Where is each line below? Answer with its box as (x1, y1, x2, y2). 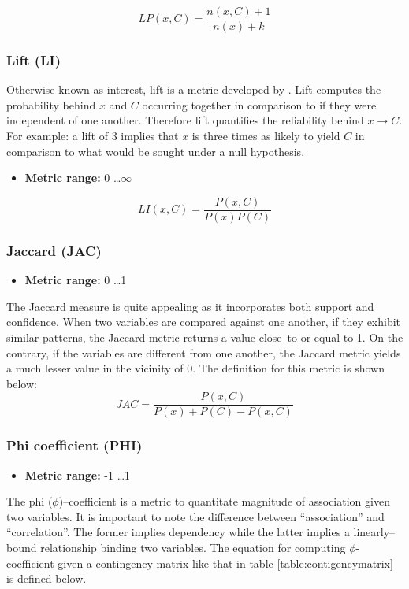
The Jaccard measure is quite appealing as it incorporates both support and (6, 298, 374, 314)
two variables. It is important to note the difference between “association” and (6, 508, 385, 524)
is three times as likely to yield (191, 128, 340, 144)
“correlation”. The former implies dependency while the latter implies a (6, 524, 350, 540)
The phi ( (6, 493, 53, 509)
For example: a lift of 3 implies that (6, 128, 179, 144)
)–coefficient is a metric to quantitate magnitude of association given (58, 493, 390, 509)
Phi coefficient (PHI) (6, 435, 143, 455)
